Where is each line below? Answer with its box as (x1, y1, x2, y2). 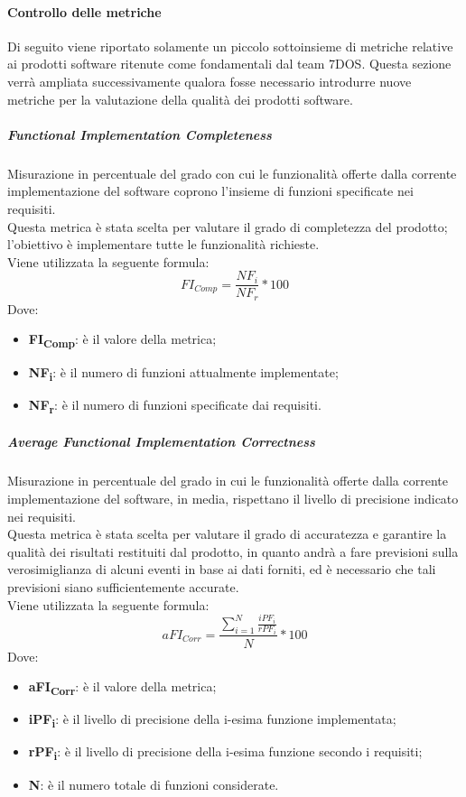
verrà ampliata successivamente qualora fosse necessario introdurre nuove (7, 71, 412, 90)
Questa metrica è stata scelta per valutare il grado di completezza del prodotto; (7, 217, 448, 236)
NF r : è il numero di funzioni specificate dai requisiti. (28, 394, 322, 416)
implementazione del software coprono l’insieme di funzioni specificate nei (7, 181, 414, 200)
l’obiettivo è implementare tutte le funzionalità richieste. (7, 235, 320, 254)
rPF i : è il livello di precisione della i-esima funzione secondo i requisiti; (28, 742, 423, 764)
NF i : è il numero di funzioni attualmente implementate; (28, 362, 339, 384)
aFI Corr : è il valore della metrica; (28, 677, 217, 698)
